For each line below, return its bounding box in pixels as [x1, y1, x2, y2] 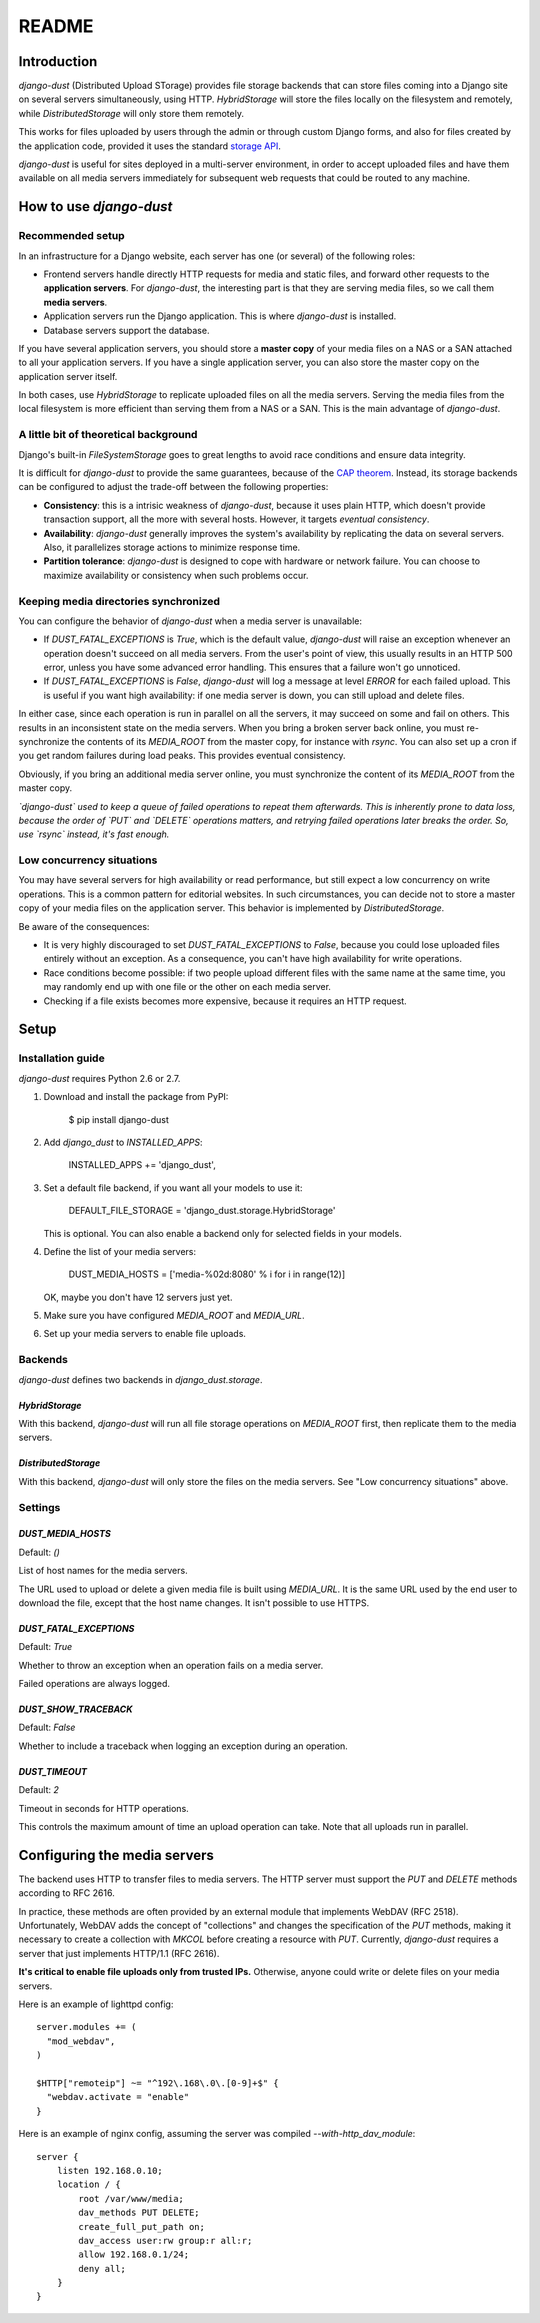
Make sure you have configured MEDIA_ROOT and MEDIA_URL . [43, 1310, 305, 1322]
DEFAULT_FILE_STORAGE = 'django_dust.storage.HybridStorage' [68, 1205, 336, 1217]
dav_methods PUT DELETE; [78, 2207, 200, 2219]
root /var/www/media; [78, 2193, 185, 2204]
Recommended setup [18, 229, 125, 243]
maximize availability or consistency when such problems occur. [43, 569, 309, 581]
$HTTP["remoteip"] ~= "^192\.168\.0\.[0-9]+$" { [36, 2078, 279, 2089]
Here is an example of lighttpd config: [18, 1998, 174, 2010]
